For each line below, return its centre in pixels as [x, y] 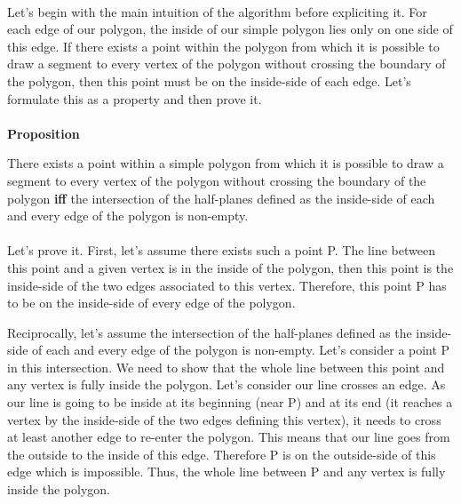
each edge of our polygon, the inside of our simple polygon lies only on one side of [230, 29]
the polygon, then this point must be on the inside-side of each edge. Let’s [209, 80]
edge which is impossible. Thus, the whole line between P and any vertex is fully [227, 472]
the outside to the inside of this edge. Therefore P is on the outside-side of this [222, 454]
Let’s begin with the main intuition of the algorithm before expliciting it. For [217, 11]
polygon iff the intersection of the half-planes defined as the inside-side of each [221, 198]
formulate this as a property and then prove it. [135, 98]
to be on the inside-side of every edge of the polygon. [151, 303]
